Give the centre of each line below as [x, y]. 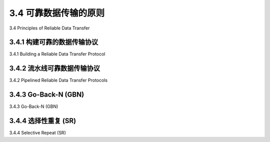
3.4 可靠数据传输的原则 [57, 13]
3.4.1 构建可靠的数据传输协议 [54, 42]
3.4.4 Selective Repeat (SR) [37, 133]
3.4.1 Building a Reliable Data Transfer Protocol [57, 54]
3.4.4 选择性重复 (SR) [43, 121]
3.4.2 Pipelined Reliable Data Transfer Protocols [58, 80]
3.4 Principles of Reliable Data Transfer [49, 28]
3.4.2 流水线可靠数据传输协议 [54, 68]
